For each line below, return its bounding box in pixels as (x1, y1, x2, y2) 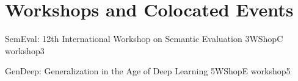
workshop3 (5, 44, 45, 57)
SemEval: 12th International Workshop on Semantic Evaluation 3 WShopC (5, 32, 283, 45)
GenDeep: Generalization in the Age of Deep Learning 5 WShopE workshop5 (5, 65, 291, 77)
